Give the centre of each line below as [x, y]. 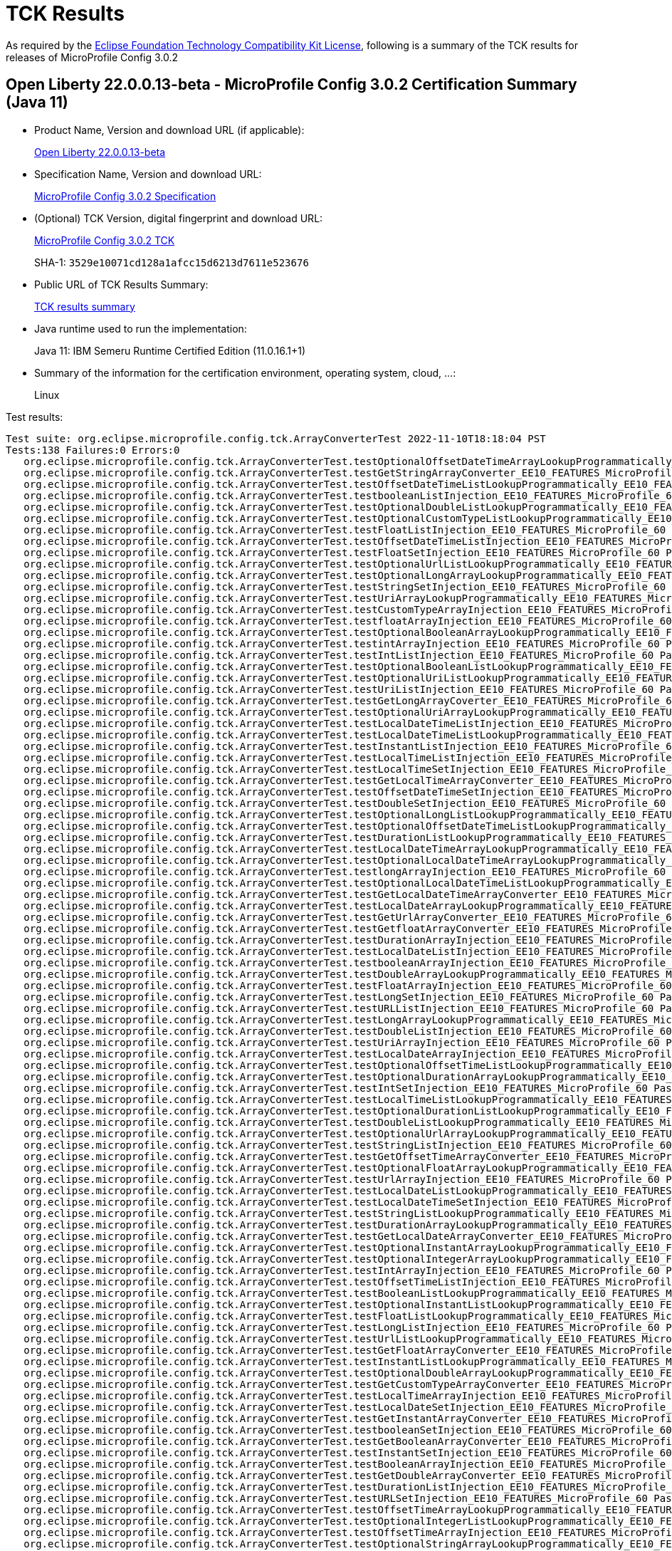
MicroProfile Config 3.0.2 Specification [125, 196]
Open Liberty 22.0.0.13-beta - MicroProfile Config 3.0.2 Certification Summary [292, 85]
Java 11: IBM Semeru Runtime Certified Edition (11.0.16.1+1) [170, 350]
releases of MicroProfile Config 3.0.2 [92, 57]
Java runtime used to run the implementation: [141, 328]
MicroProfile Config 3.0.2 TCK [105, 240]
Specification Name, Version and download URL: [148, 174]
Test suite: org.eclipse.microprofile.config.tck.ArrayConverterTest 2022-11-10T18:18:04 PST [276, 438]
